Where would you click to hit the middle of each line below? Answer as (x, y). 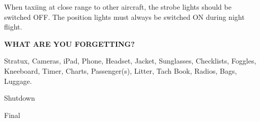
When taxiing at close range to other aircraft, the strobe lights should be (118, 7)
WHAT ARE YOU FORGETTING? (69, 43)
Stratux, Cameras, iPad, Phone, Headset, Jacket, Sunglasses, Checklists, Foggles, (130, 61)
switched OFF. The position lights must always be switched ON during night (124, 17)
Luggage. (18, 81)
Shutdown (20, 98)
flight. (13, 27)
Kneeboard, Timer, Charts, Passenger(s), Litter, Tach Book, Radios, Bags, (121, 70)
